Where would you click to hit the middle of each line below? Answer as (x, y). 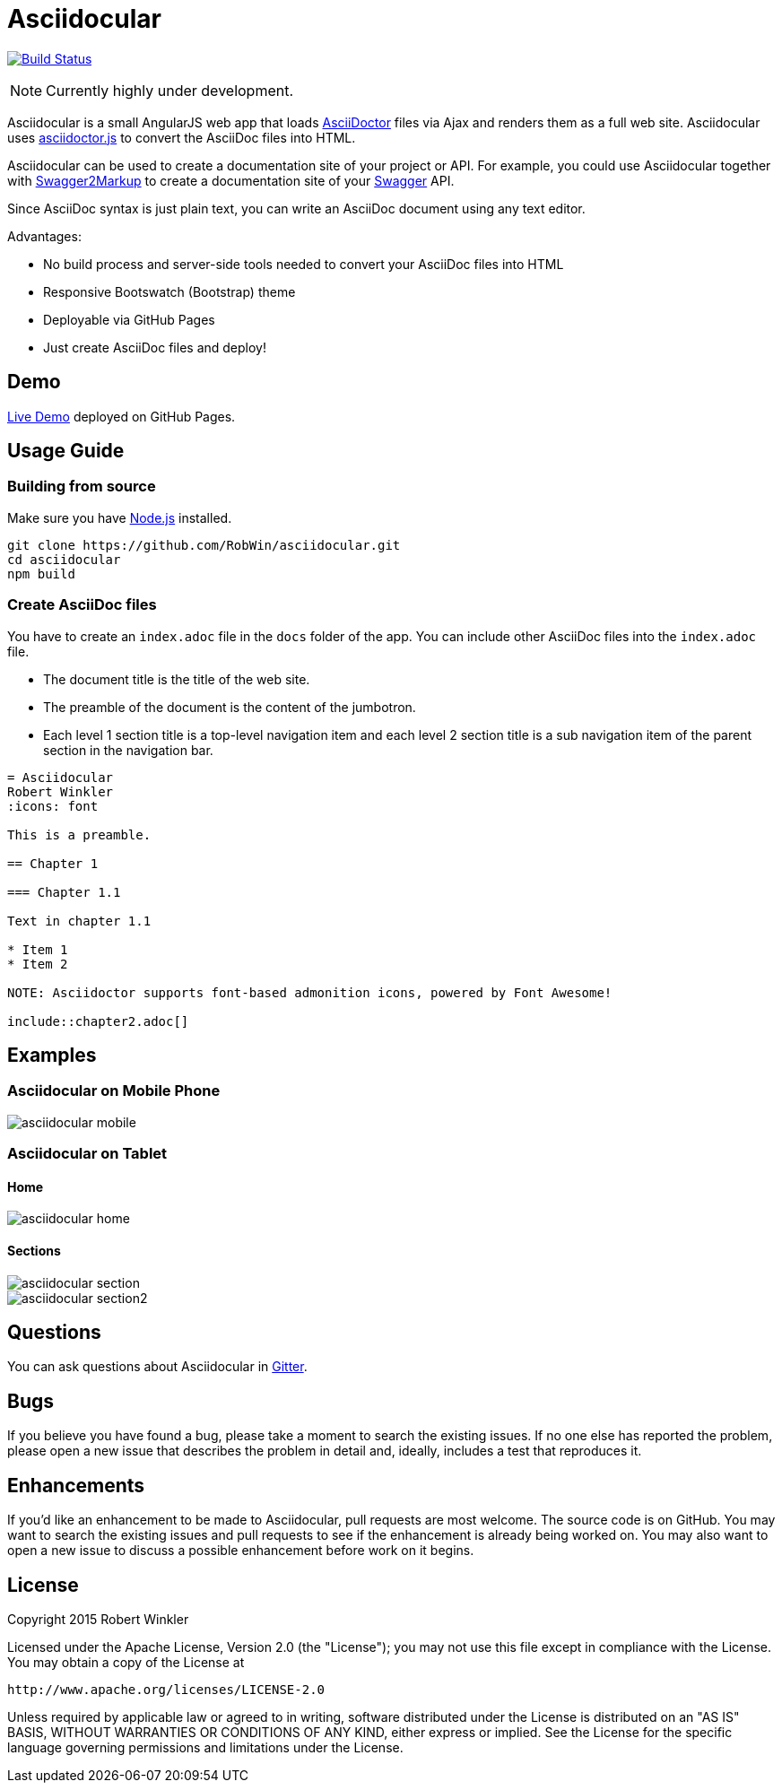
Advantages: (44, 236)
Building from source (82, 487)
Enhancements (76, 1485)
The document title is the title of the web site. (177, 679)
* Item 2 (38, 964)
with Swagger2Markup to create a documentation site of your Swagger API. (231, 180)
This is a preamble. (79, 834)
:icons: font (53, 806)
